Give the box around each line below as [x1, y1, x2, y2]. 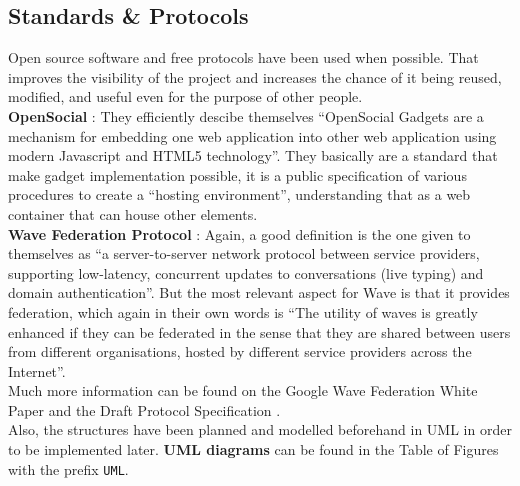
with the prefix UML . [8, 458, 129, 479]
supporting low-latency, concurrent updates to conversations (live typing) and [8, 262, 484, 283]
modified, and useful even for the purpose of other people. [8, 86, 363, 107]
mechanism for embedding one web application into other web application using [8, 125, 497, 146]
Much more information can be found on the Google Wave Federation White [8, 380, 478, 401]
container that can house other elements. [8, 203, 258, 224]
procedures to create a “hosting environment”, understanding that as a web [8, 184, 471, 205]
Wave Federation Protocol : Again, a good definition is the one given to [8, 223, 471, 244]
